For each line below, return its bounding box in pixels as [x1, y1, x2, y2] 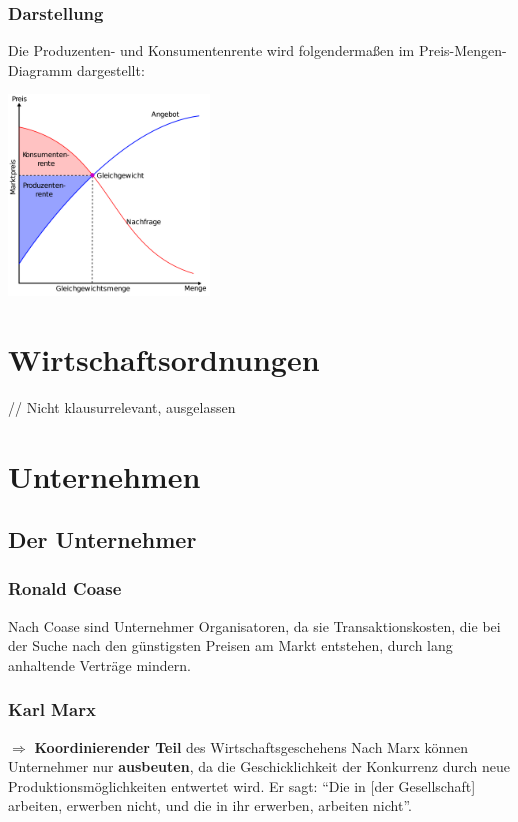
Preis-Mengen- [418, 40, 507, 61]
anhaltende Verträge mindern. [8, 654, 191, 675]
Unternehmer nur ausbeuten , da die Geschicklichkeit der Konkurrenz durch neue [8, 756, 511, 777]
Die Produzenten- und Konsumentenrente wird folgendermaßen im [8, 40, 415, 61]
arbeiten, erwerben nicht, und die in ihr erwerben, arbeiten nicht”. [8, 795, 412, 816]
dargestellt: [77, 59, 145, 80]
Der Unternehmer [8, 524, 197, 555]
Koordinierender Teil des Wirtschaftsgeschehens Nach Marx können [34, 736, 469, 757]
